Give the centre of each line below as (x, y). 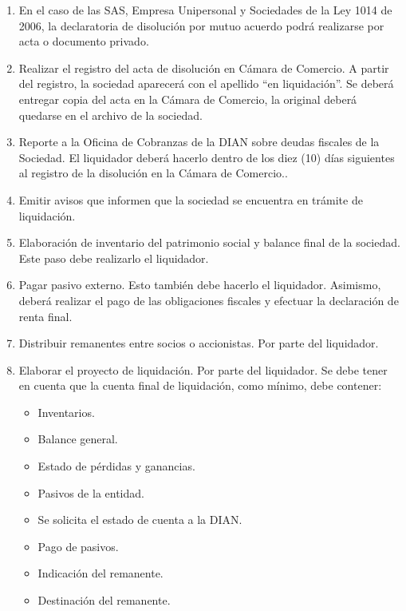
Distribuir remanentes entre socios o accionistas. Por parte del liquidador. (199, 343)
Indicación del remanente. (101, 573)
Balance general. (78, 439)
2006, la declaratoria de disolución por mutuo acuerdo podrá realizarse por (201, 25)
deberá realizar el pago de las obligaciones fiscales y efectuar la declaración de (209, 300)
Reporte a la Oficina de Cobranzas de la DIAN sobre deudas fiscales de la (199, 142)
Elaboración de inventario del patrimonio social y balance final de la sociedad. (209, 242)
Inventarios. (66, 412)
